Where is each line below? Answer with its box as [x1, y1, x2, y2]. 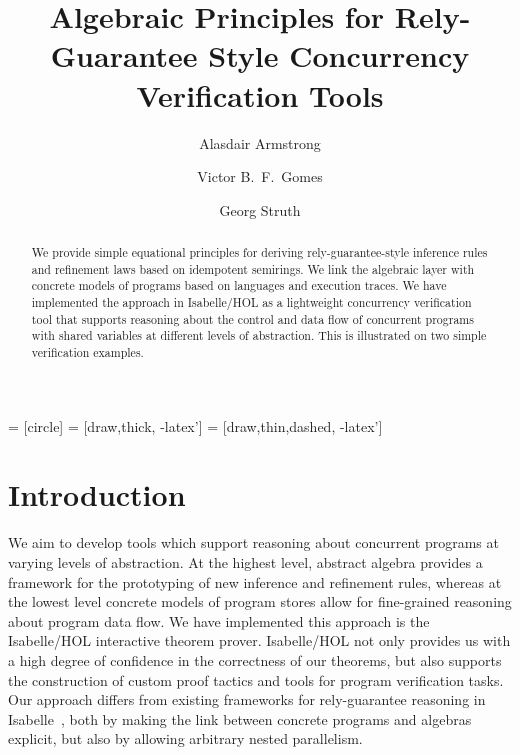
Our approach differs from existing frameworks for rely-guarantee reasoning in [8, 689, 486, 710]
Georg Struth [219, 199, 301, 220]
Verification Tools [136, 74, 384, 115]
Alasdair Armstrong [199, 132, 321, 153]
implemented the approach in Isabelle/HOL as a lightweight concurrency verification [31, 294, 472, 311]
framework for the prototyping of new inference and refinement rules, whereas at [8, 571, 502, 592]
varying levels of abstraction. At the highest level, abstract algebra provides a [8, 551, 483, 572]
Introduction [8, 474, 186, 515]
